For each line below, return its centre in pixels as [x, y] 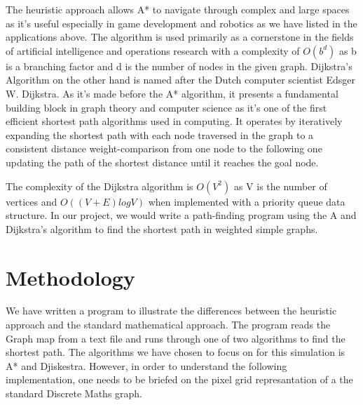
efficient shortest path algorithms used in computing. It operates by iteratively [174, 121]
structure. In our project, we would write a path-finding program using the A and [181, 215]
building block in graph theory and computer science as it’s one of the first [166, 107]
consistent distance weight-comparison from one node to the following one [164, 148]
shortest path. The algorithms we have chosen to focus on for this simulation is [176, 352]
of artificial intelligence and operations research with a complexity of [153, 50]
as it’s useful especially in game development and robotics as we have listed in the [181, 23]
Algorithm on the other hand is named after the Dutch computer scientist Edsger [181, 80]
